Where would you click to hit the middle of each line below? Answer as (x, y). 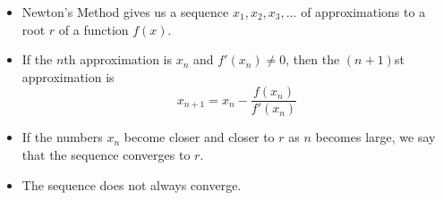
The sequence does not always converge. (132, 184)
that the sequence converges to (106, 155)
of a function (94, 29)
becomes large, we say (375, 137)
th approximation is (118, 59)
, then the (313, 59)
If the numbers (62, 137)
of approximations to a (363, 12)
